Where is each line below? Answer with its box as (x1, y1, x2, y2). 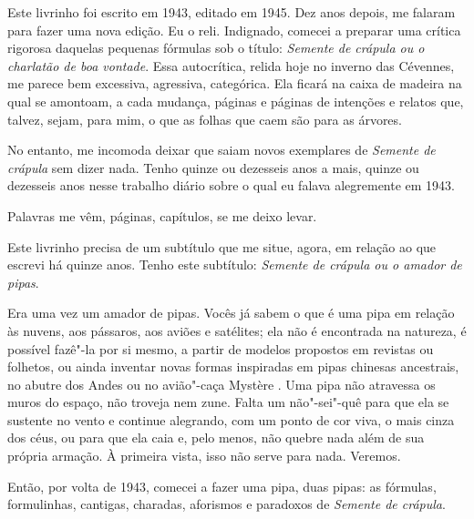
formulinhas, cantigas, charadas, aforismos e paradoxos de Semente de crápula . (7, 494, 446, 514)
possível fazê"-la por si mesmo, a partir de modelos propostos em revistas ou (7, 339, 434, 358)
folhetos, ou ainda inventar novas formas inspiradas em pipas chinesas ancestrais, (7, 357, 459, 376)
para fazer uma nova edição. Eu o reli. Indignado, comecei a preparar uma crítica (7, 20, 461, 39)
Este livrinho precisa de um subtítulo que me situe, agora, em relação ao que (7, 237, 437, 256)
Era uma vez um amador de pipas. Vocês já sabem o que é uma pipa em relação (7, 303, 455, 322)
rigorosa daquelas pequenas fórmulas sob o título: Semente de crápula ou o (7, 38, 425, 57)
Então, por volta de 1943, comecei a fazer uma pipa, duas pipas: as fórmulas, (7, 476, 437, 495)
